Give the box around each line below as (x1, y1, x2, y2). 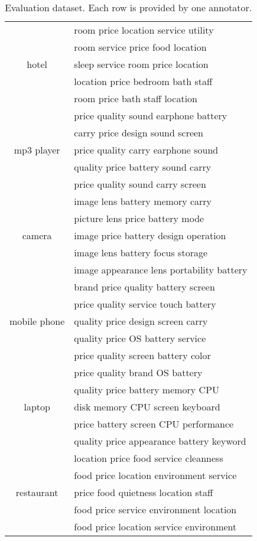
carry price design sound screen (74, 126, 204, 139)
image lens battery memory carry (74, 194, 212, 208)
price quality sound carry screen (74, 177, 206, 191)
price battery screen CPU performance (74, 417, 234, 431)
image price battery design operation (74, 229, 226, 242)
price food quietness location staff (74, 485, 213, 499)
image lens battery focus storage (74, 246, 208, 259)
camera (22, 229, 52, 242)
